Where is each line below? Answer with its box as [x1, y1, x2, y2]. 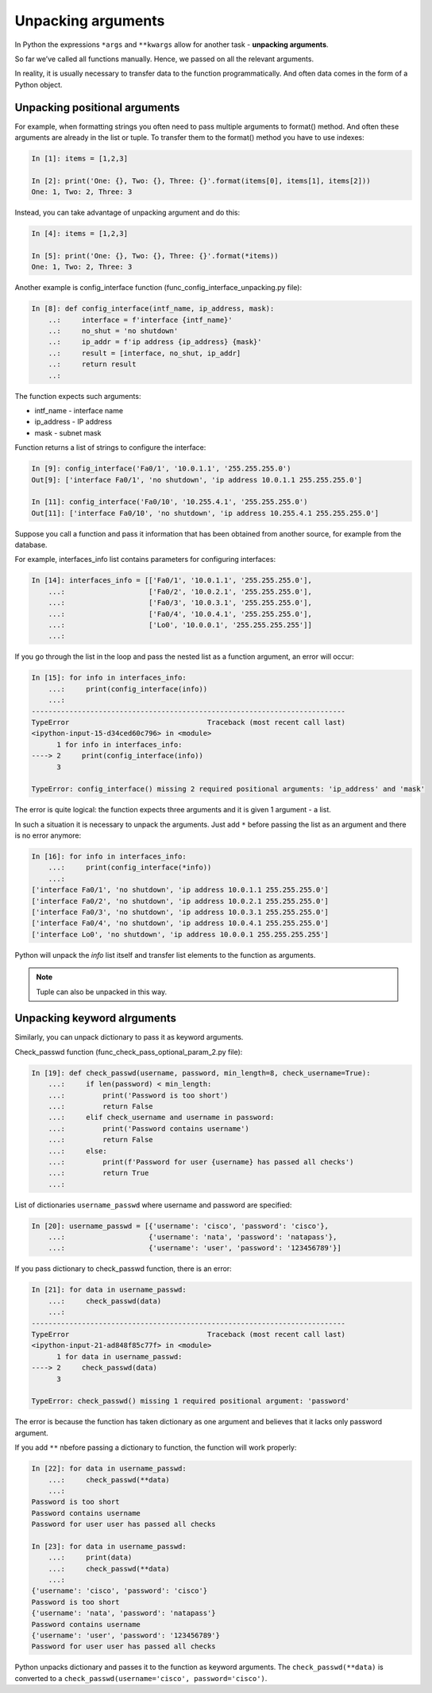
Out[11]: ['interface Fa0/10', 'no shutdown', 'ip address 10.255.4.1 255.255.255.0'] [31, 509, 380, 517]
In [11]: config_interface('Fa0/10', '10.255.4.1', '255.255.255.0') [31, 498, 308, 506]
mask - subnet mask [34, 428, 102, 437]
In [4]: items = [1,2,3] [31, 229, 129, 238]
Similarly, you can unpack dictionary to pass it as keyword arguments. [14, 1032, 244, 1042]
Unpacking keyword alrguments [14, 1012, 177, 1025]
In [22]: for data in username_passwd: [31, 1464, 187, 1474]
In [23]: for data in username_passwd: [31, 1542, 187, 1551]
